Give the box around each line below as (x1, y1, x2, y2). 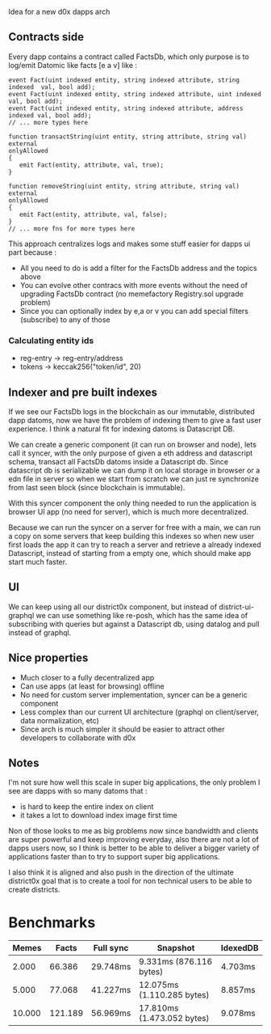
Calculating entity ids (8, 335, 94, 346)
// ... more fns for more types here (8, 224, 135, 233)
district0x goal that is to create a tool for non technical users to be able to (8, 876, 252, 886)
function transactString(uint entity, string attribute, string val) (8, 133, 248, 141)
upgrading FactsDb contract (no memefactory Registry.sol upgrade (19, 289, 244, 299)
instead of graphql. (8, 627, 72, 638)
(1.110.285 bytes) (138, 990, 210, 1001)
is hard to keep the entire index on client (19, 802, 154, 812)
